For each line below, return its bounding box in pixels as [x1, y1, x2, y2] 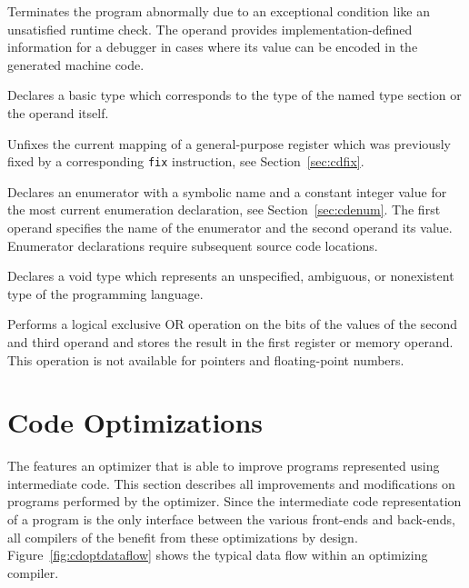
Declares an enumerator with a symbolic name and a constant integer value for [7, 182, 447, 201]
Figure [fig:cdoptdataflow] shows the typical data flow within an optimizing [7, 545, 428, 564]
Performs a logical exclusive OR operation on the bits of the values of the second [7, 314, 458, 334]
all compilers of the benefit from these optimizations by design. [7, 527, 358, 546]
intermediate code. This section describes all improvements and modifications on [7, 473, 455, 493]
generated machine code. [7, 55, 145, 74]
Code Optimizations [7, 404, 264, 441]
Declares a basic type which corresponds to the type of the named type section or [7, 85, 462, 105]
